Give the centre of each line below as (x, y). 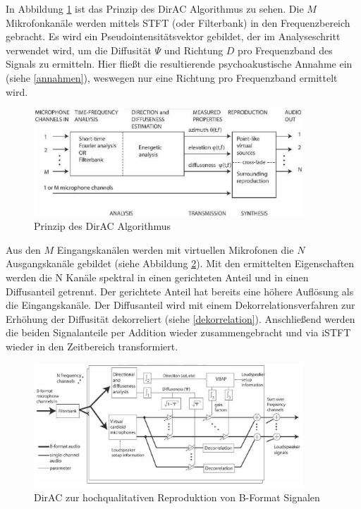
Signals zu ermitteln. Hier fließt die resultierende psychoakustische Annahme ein (179, 64)
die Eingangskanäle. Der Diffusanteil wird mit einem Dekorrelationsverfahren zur (180, 305)
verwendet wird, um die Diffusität (79, 50)
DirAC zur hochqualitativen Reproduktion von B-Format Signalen (177, 497)
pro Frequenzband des (285, 50)
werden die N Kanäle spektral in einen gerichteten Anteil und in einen (157, 277)
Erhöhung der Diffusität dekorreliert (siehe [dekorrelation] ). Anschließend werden (180, 318)
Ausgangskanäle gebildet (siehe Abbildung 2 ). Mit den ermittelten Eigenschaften (180, 263)
